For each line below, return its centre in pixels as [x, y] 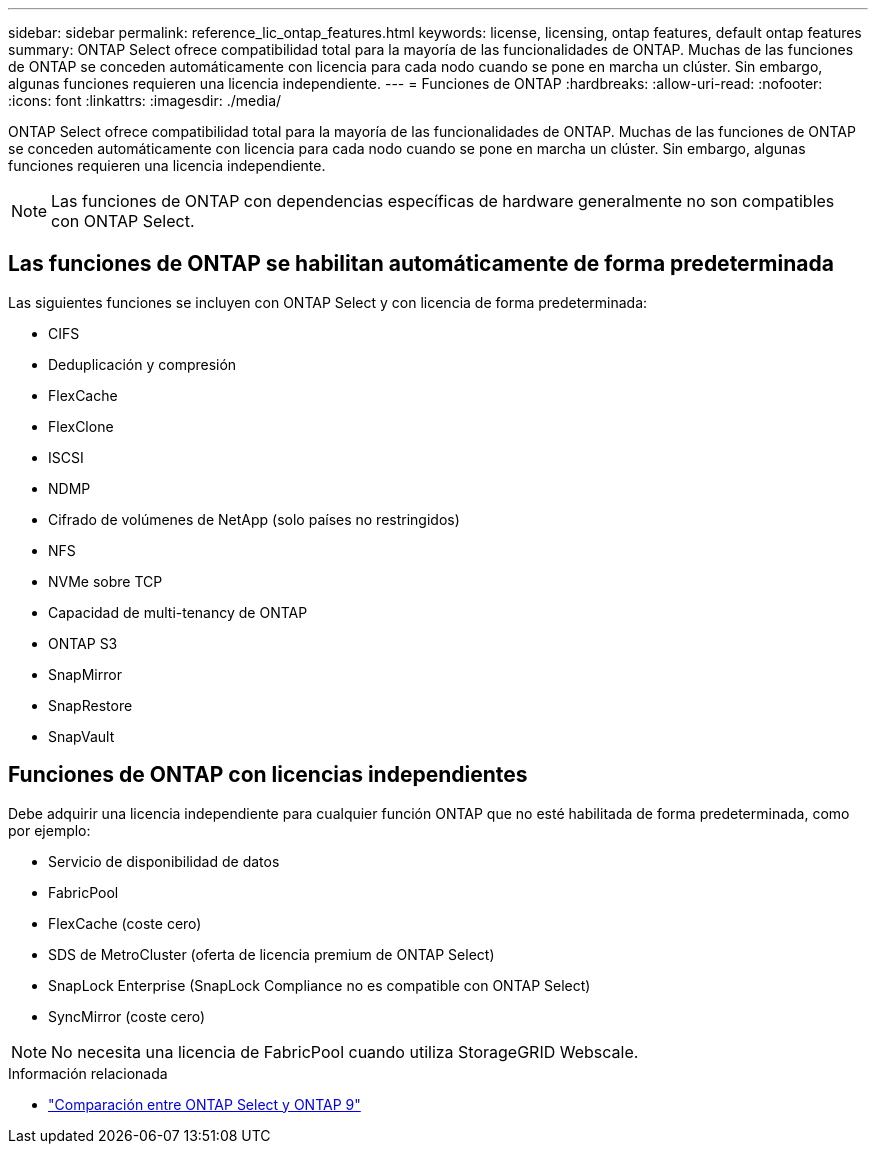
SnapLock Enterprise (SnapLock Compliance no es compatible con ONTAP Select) [319, 985]
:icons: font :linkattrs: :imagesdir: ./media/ [145, 100]
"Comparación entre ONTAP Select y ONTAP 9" [204, 1104]
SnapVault [81, 736]
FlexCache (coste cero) [125, 923]
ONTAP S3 [83, 643]
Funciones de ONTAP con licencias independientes [268, 775]
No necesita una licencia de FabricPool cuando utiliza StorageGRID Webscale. [345, 1051]
